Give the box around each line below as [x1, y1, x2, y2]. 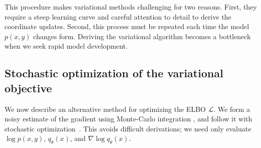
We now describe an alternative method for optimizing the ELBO [5, 103, 206, 114]
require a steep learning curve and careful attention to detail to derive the [5, 11, 231, 22]
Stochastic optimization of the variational [5, 65, 223, 81]
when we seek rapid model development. [5, 41, 128, 51]
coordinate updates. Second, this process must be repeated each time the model [5, 21, 249, 32]
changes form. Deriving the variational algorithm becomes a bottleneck [33, 31, 251, 41]
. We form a [213, 103, 250, 114]
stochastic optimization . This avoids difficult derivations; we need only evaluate [5, 123, 251, 133]
